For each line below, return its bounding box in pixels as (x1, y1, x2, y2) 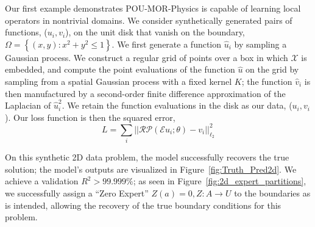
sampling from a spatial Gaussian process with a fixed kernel (5, 74, 232, 87)
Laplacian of (5, 99, 51, 112)
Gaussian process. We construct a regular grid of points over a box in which (5, 51, 288, 63)
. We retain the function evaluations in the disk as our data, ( (62, 99, 292, 112)
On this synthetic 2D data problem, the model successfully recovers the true (5, 151, 289, 164)
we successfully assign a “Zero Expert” (5, 186, 149, 199)
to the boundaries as (234, 186, 311, 199)
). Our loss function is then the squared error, (5, 110, 175, 123)
